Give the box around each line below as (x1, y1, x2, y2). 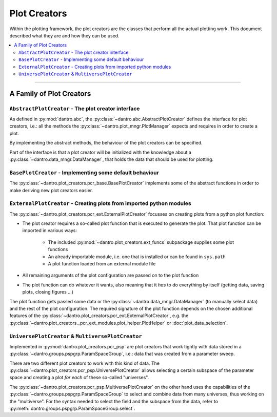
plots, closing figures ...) (22, 289, 74, 295)
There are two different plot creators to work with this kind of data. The (9, 360, 160, 366)
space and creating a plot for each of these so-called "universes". (9, 374, 149, 381)
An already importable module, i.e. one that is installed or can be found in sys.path (48, 254, 226, 260)
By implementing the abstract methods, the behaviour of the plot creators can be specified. (9, 140, 203, 146)
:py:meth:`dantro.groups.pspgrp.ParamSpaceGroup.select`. (9, 405, 135, 412)
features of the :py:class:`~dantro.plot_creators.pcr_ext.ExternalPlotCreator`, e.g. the (9, 312, 189, 319)
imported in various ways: (22, 227, 77, 234)
